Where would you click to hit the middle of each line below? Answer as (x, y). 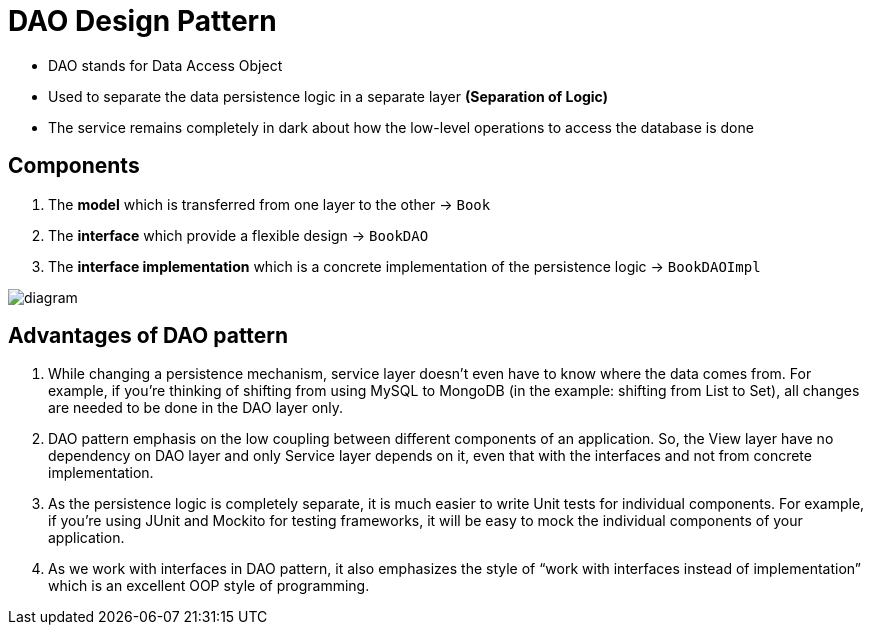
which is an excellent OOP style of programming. (209, 586)
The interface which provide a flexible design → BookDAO (238, 235)
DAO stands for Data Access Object (165, 65)
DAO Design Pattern (142, 21)
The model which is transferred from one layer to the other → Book (269, 204)
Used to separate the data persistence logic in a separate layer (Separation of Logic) (328, 96)
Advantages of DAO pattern (148, 336)
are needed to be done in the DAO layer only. (196, 408)
